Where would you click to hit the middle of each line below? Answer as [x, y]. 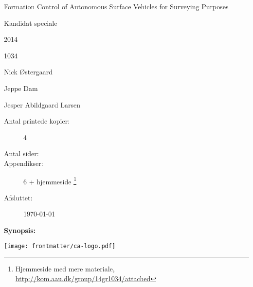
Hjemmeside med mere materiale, [65, 269]
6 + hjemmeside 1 [50, 180]
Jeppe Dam [21, 88]
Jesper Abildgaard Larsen [42, 104]
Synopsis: [20, 230]
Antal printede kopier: [37, 121]
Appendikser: [24, 163]
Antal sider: [21, 153]
